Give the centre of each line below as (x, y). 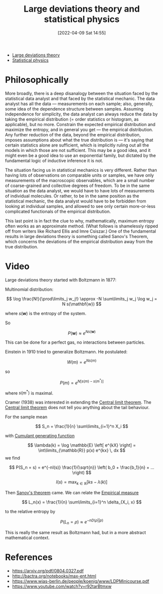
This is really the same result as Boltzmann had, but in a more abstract (75, 532)
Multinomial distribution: (29, 289)
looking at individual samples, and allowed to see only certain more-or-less (80, 206)
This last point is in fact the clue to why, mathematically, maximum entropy (80, 221)
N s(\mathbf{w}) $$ (82, 304)
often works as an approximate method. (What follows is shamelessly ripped (81, 226)
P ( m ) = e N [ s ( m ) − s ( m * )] (82, 382)
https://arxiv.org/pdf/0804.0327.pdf (48, 571)
